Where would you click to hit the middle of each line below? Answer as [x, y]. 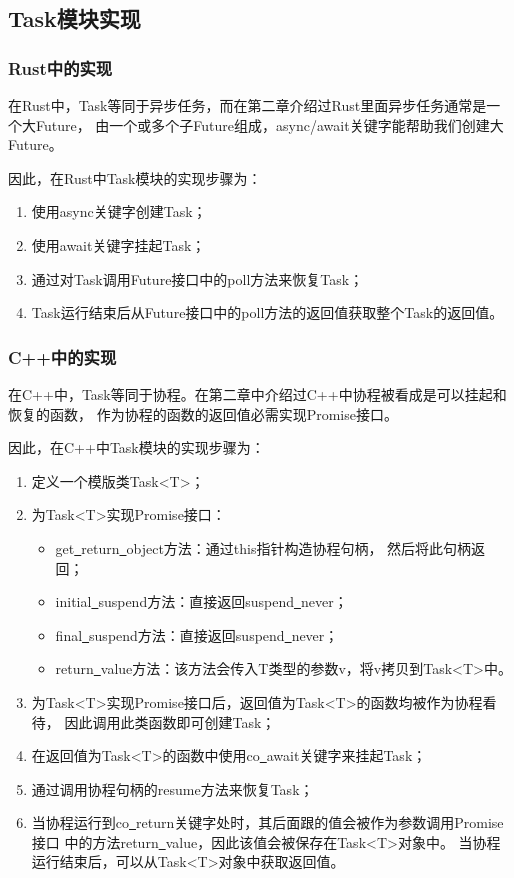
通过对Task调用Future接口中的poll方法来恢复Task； [197, 278]
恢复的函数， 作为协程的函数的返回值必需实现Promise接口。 [203, 413]
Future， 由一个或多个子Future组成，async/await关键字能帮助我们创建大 [269, 124]
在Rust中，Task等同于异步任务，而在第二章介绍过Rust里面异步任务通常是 [247, 105]
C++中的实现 [62, 356]
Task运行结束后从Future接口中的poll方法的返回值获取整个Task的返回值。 [267, 312]
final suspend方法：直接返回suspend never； [197, 634]
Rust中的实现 [60, 67]
